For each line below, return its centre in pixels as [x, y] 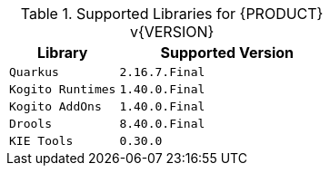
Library [62, 53]
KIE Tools [41, 141]
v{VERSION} [172, 32]
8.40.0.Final [162, 124]
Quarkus [34, 72]
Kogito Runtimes [63, 89]
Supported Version [227, 53]
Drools [30, 124]
